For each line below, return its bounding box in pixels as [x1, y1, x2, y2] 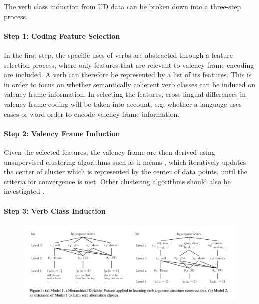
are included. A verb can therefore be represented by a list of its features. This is [4, 69, 252, 80]
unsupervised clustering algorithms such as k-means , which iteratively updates [4, 156, 246, 167]
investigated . [4, 186, 45, 196]
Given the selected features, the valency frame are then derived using [4, 147, 215, 157]
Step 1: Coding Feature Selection [4, 30, 120, 41]
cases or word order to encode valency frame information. [4, 108, 180, 119]
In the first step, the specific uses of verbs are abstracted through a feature [4, 49, 233, 60]
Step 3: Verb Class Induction [4, 205, 106, 216]
